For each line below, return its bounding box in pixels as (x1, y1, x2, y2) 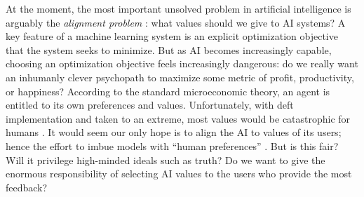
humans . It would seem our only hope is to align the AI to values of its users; (6, 125, 342, 140)
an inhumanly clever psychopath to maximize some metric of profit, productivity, (6, 69, 354, 84)
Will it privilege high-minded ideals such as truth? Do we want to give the (6, 152, 325, 167)
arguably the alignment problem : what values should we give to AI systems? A (6, 15, 346, 29)
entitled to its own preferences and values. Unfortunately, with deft (6, 97, 294, 112)
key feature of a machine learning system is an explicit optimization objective (6, 29, 338, 43)
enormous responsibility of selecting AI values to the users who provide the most (6, 166, 352, 181)
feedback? (6, 179, 48, 194)
